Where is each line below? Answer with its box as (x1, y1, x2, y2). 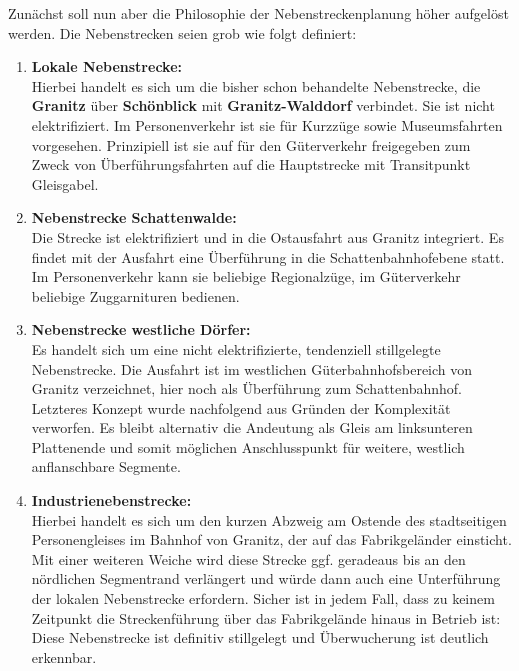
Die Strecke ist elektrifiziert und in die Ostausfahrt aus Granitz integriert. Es (31, 226, 504, 247)
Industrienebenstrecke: (31, 490, 192, 511)
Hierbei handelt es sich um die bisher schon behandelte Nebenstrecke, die (31, 75, 481, 96)
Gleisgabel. (31, 173, 99, 194)
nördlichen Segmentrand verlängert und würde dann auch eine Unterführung (31, 568, 501, 589)
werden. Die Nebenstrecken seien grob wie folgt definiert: (8, 22, 357, 43)
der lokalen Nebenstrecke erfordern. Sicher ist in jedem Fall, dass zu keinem (31, 588, 495, 609)
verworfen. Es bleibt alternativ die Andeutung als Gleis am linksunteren (31, 417, 473, 438)
